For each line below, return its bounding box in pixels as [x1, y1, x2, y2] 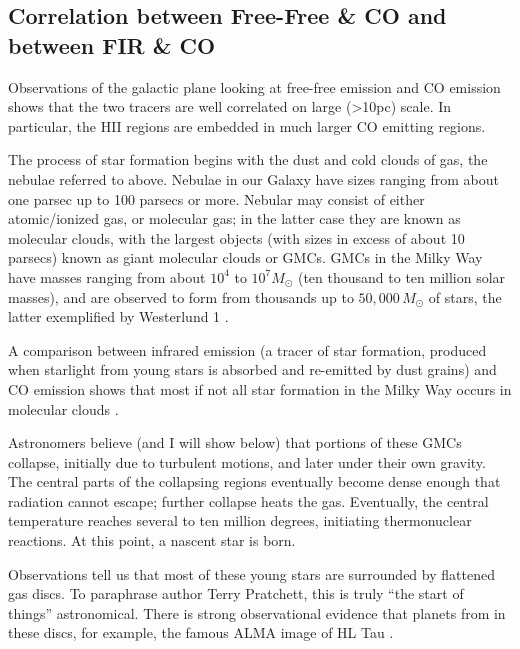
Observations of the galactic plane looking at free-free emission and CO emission [8, 76, 501, 97]
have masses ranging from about [8, 266, 206, 287]
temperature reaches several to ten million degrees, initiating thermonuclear [8, 510, 472, 531]
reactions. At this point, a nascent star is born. [8, 530, 296, 551]
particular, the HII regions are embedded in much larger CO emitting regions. [8, 115, 486, 136]
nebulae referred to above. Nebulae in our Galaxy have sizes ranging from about [8, 168, 499, 189]
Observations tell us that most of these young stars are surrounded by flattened [8, 563, 495, 584]
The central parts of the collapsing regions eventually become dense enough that [8, 471, 501, 492]
